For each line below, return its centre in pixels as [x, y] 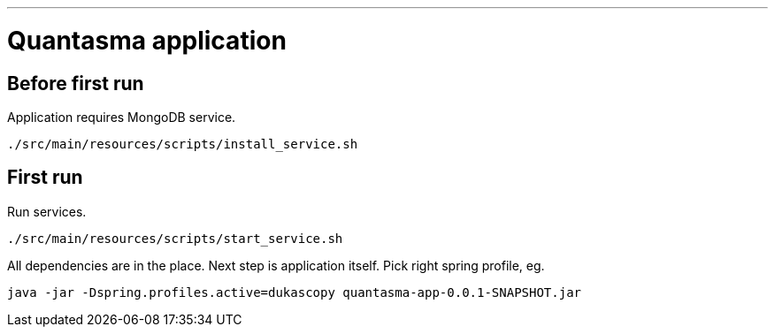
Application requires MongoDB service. [122, 117]
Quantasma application [147, 40]
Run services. [47, 211]
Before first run [76, 83]
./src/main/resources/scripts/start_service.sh [175, 238]
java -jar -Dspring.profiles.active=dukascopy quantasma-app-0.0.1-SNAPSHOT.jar [295, 292]
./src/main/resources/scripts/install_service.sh [183, 144]
